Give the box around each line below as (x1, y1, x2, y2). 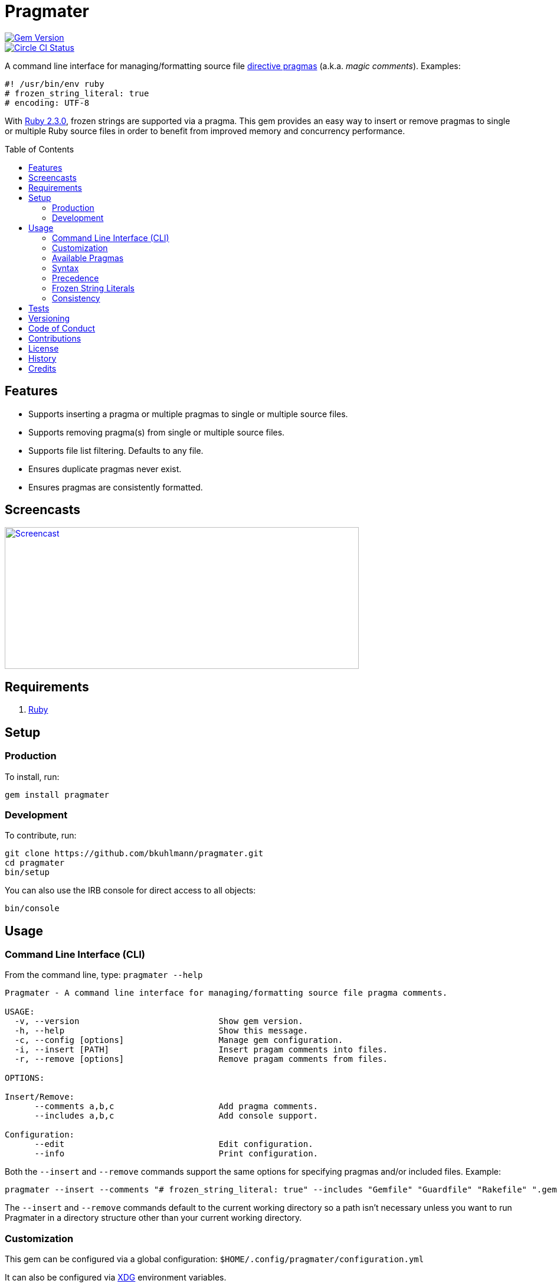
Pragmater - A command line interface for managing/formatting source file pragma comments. (5, 988, 448, 998)
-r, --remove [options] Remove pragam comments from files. (14, 1054, 388, 1064)
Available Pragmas (52, 252, 124, 263)
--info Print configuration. (34, 1149, 319, 1159)
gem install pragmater (5, 789, 110, 799)
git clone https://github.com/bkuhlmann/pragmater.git (5, 849, 264, 859)
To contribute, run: (5, 830, 77, 841)
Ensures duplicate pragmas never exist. (28, 463, 182, 474)
